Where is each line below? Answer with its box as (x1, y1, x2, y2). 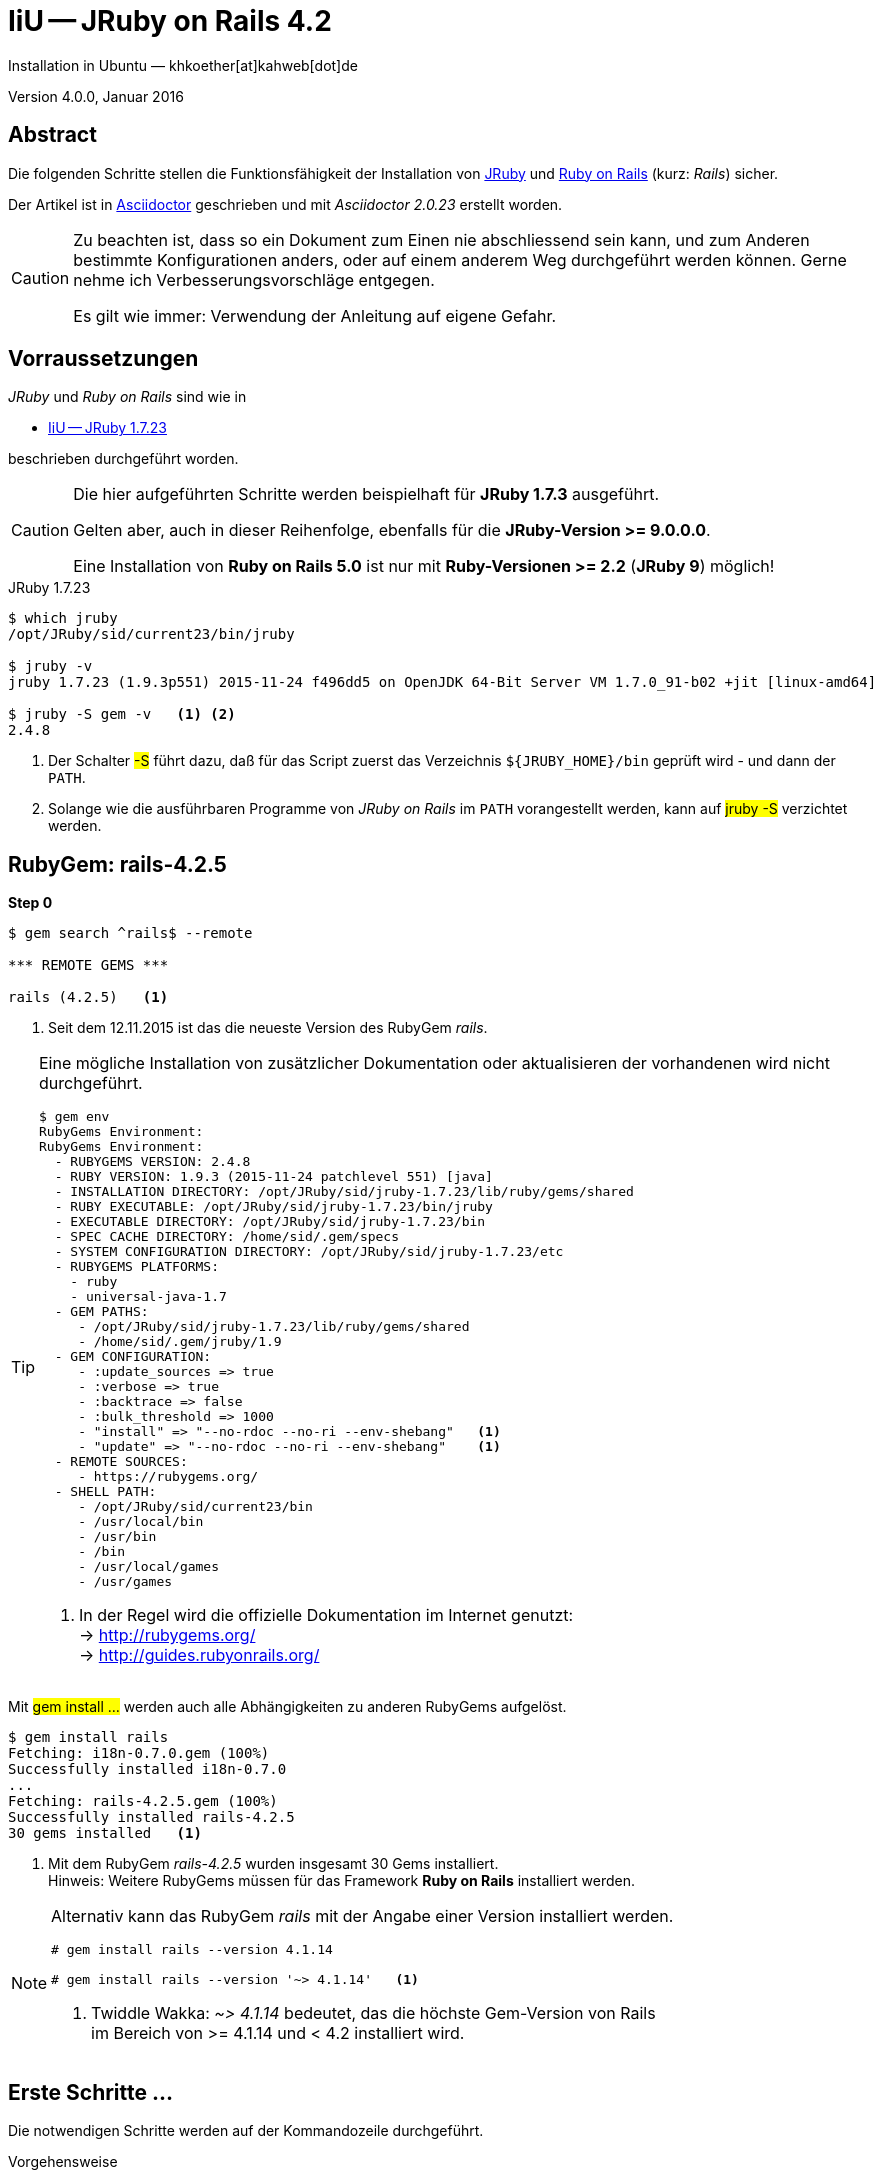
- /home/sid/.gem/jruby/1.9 (78, 1334, 282, 1350)
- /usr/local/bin (78, 1514, 204, 1530)
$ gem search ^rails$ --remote (8, 925, 253, 942)
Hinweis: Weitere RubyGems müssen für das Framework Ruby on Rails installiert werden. (48, 1872, 636, 1890)
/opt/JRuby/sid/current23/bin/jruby (8, 626, 295, 643)
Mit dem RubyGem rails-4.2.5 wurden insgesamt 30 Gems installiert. (48, 1855, 499, 1873)
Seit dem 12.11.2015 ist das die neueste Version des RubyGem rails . (48, 1019, 488, 1037)
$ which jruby (8, 610, 118, 627)
